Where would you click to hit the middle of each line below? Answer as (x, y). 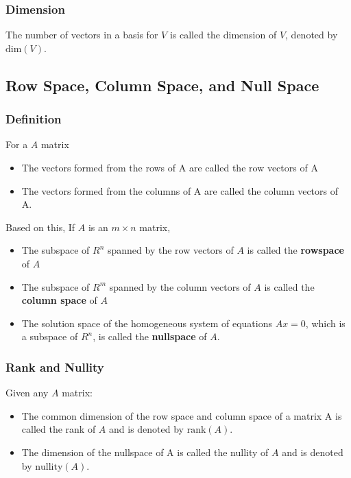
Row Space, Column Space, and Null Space (162, 85)
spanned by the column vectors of (180, 286)
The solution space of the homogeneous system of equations (147, 323)
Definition (34, 119)
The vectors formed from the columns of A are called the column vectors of (180, 190)
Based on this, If (40, 227)
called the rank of (59, 429)
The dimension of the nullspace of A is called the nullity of (145, 452)
